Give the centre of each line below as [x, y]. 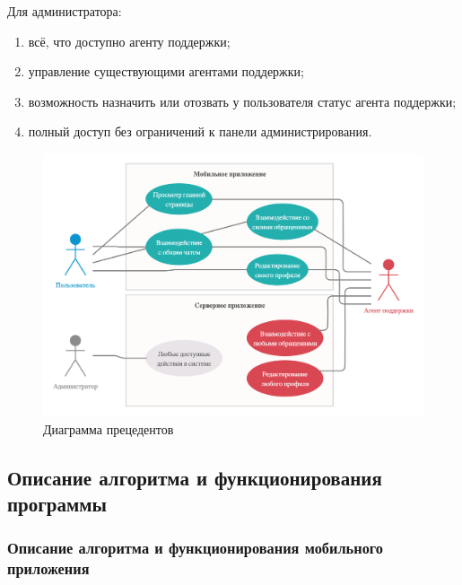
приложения [48, 568]
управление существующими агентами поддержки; [166, 71]
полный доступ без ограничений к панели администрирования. [200, 131]
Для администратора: [65, 11]
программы [57, 503]
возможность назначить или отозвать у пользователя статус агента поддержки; [242, 101]
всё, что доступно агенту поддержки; [129, 41]
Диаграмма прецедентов [109, 428]
